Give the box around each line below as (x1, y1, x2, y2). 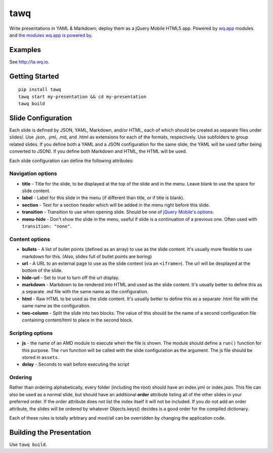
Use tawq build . (9, 441, 48, 447)
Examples (9, 46, 41, 54)
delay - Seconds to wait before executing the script (22, 361, 130, 368)
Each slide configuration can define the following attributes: (9, 157, 134, 164)
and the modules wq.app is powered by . (9, 32, 93, 38)
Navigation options (9, 170, 58, 177)
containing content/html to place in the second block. (22, 317, 133, 323)
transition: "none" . (22, 223, 72, 229)
